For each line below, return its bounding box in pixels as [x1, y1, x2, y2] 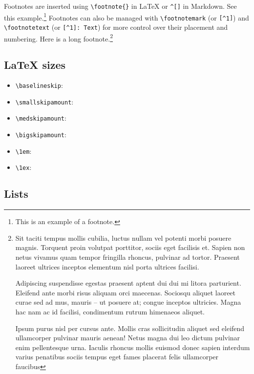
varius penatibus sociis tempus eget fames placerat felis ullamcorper [15, 352, 219, 362]
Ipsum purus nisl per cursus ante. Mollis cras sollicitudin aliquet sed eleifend [15, 323, 245, 333]
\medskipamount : [15, 113, 66, 123]
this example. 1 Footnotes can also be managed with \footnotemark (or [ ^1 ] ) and [4, 11, 249, 22]
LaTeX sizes [4, 57, 65, 72]
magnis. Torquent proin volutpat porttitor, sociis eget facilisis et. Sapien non [15, 242, 245, 252]
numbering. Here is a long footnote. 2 [4, 32, 113, 43]
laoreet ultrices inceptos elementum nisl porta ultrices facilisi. [15, 261, 199, 271]
